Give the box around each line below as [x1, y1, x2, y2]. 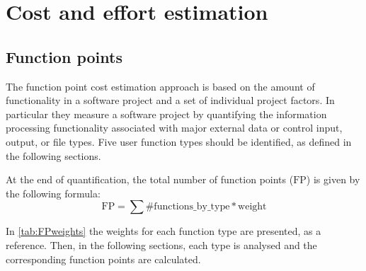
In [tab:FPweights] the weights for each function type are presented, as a [6, 224, 321, 238]
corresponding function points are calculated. [6, 251, 201, 266]
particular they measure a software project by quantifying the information [6, 106, 327, 121]
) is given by [306, 172, 360, 187]
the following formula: [6, 185, 101, 200]
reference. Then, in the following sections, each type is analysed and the [6, 237, 317, 252]
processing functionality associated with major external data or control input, [6, 120, 343, 135]
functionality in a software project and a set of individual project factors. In [6, 93, 335, 108]
